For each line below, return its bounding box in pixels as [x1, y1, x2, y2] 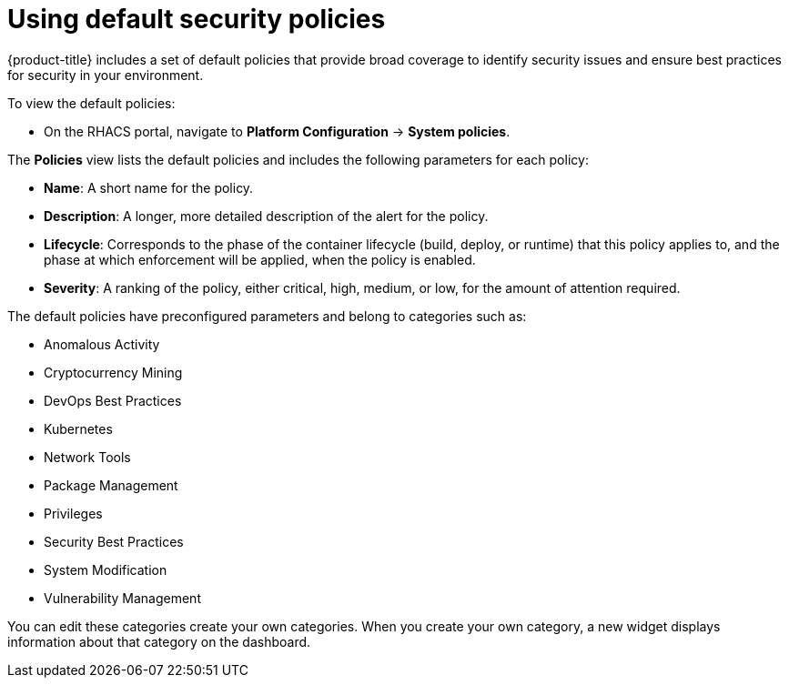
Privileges [44, 505, 103, 521]
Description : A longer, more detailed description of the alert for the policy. [44, 207, 489, 224]
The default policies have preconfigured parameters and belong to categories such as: [7, 307, 527, 324]
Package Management [44, 477, 178, 493]
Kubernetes [44, 420, 113, 437]
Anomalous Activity [44, 336, 160, 352]
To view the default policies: [7, 95, 176, 111]
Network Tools [44, 448, 131, 465]
